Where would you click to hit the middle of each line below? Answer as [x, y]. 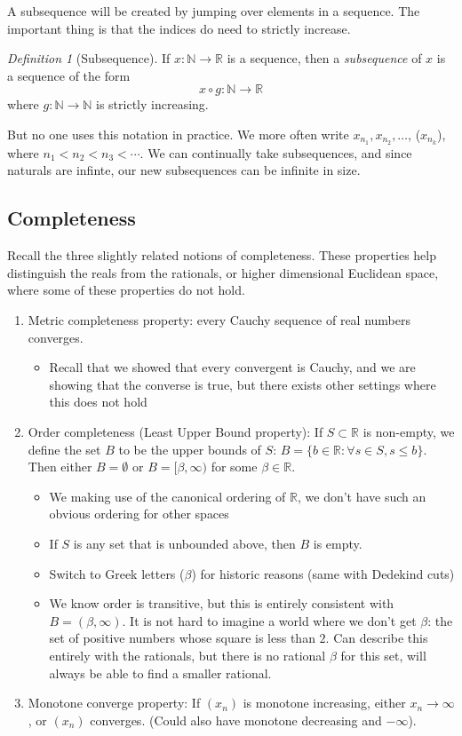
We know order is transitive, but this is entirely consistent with [222, 603]
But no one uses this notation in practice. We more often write [178, 134]
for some [234, 467]
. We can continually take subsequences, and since [276, 152]
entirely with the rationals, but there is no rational [187, 655]
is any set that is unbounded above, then [184, 543]
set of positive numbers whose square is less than [182, 638]
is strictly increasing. [152, 104]
